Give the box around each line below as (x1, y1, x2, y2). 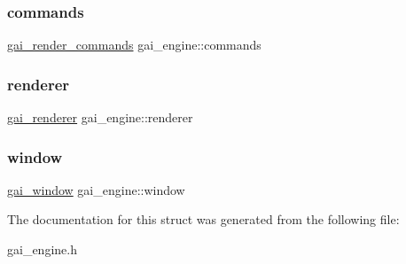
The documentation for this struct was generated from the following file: (7, 210, 400, 229)
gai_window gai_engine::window (7, 180, 185, 198)
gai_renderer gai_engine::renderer (7, 108, 193, 127)
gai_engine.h (7, 240, 77, 259)
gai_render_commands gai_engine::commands (7, 35, 262, 54)
